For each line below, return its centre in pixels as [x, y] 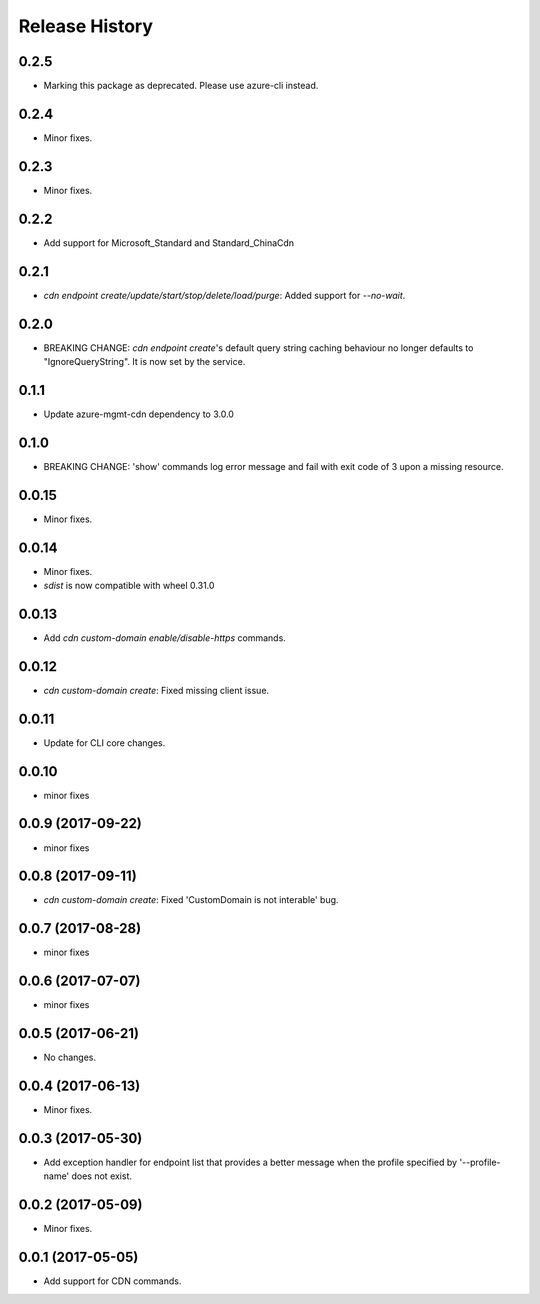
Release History [86, 26]
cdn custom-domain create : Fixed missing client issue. [156, 690]
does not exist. [102, 1176]
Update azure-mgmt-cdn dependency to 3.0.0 [139, 414]
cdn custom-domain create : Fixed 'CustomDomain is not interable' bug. [191, 900]
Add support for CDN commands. [112, 1281]
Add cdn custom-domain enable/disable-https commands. [165, 637]
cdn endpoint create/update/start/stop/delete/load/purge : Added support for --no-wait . [224, 295]
